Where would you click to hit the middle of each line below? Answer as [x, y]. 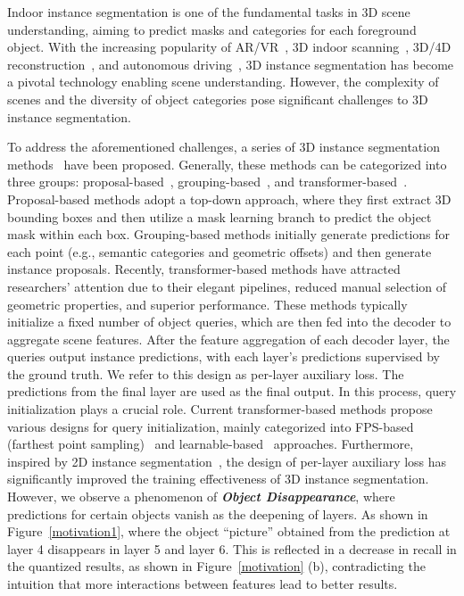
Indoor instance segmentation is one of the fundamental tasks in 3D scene [209, 12]
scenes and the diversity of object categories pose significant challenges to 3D [218, 99]
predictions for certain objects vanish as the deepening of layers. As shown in [218, 513]
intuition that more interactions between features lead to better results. [203, 584]
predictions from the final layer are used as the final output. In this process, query [232, 391]
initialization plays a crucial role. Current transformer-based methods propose [220, 409]
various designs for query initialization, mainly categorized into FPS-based [211, 426]
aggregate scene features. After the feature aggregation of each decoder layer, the [228, 339]
